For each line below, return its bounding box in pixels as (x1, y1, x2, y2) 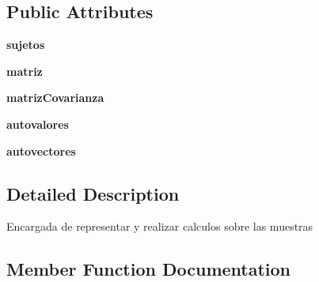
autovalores (6, 115, 69, 132)
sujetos (6, 36, 45, 53)
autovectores (6, 142, 76, 159)
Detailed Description (6, 181, 180, 205)
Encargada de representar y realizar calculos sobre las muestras (6, 218, 313, 235)
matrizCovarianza (6, 89, 104, 106)
